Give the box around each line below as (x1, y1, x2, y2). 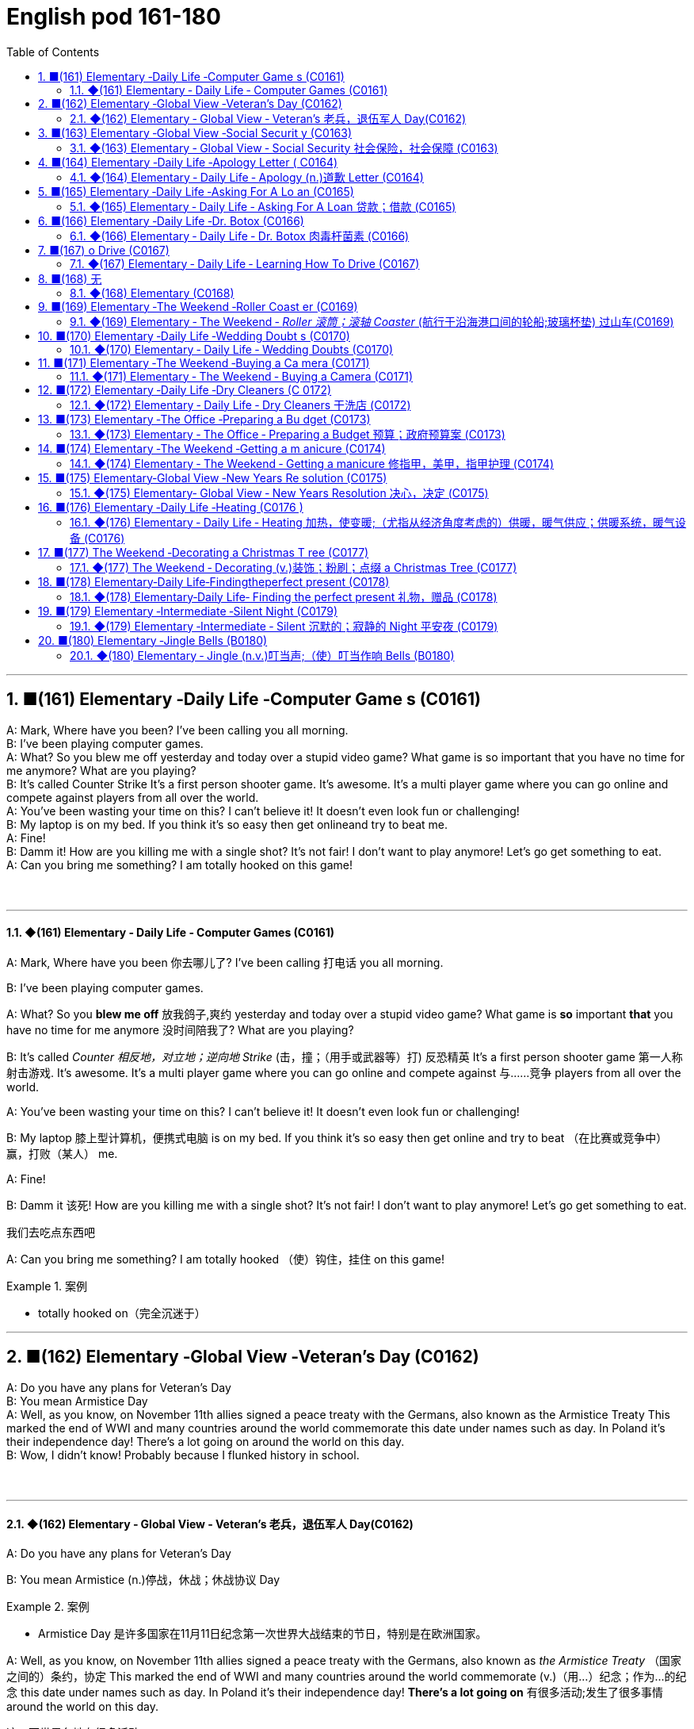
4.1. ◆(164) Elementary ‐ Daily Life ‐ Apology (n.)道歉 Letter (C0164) (70, 170, 424, 184)
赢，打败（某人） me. (6, 1146, 118, 1160)
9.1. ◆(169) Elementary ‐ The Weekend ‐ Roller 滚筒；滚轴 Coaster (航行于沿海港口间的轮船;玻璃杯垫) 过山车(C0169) (70, 314, 674, 328)
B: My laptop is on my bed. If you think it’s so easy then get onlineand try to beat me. (6, 817, 448, 831)
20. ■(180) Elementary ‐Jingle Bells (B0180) (38, 633, 268, 647)
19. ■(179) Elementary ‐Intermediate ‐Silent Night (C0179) (38, 604, 337, 618)
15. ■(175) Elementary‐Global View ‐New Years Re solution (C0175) (38, 470, 387, 485)
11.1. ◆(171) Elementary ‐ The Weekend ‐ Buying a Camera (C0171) (70, 369, 414, 383)
